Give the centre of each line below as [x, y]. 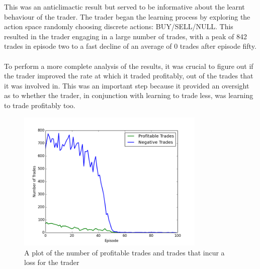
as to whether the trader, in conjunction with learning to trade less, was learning [129, 95]
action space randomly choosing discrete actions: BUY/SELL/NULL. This [119, 26]
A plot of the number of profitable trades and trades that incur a [124, 252]
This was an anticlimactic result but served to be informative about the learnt [124, 7]
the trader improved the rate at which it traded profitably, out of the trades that [129, 76]
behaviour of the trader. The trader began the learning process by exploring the [127, 16]
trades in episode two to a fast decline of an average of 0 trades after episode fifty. [130, 46]
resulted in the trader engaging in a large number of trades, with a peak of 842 [126, 36]
